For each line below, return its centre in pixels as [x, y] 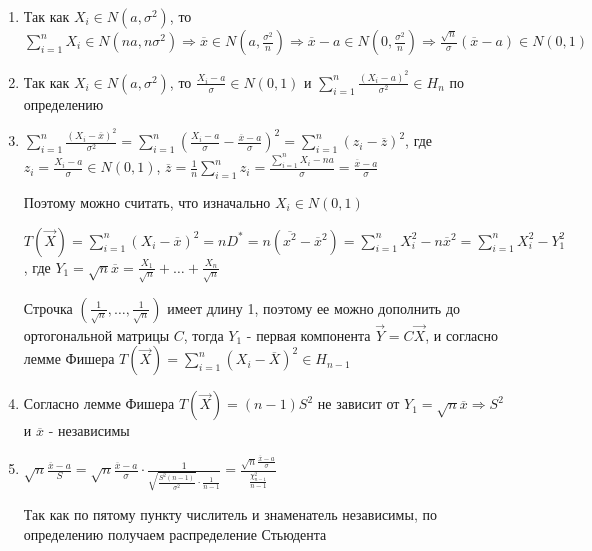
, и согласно [462, 334]
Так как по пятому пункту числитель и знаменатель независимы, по [230, 514]
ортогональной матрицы [96, 334]
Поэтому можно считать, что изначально [147, 201]
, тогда [203, 334]
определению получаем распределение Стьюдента [175, 533]
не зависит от [358, 403]
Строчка [48, 307]
